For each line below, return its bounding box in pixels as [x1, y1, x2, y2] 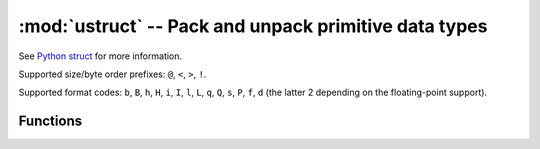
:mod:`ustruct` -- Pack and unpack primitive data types [18, 15, 488, 37]
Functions [18, 113, 83, 130]
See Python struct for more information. [18, 50, 183, 62]
